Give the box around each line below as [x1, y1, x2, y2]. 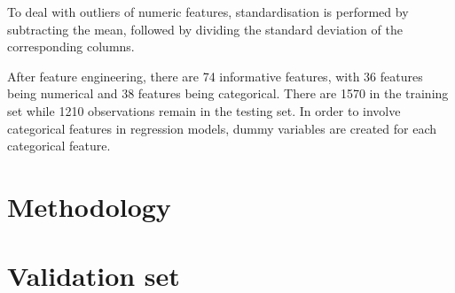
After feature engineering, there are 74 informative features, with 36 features [7, 66, 423, 85]
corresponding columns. [7, 37, 135, 56]
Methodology [7, 188, 171, 224]
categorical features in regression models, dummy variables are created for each [7, 119, 437, 137]
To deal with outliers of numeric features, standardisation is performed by [7, 3, 409, 20]
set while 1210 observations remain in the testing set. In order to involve [7, 101, 401, 120]
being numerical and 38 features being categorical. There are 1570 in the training [7, 84, 449, 103]
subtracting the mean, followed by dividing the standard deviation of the [7, 19, 403, 38]
